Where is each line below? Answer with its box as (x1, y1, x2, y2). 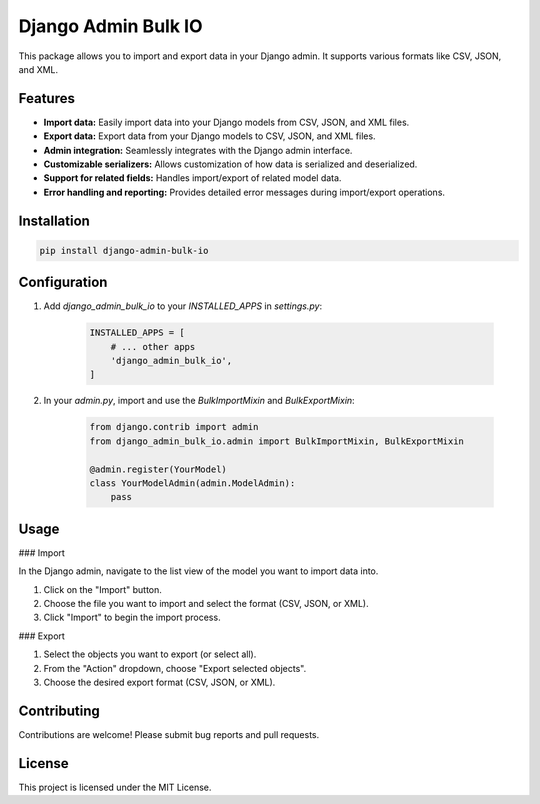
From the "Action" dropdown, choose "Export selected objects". (43, 662, 307, 674)
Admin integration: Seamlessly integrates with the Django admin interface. (43, 144, 353, 156)
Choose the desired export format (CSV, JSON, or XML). (43, 676, 276, 688)
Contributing (18, 702, 100, 719)
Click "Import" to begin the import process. (43, 611, 221, 624)
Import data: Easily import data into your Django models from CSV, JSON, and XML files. (43, 116, 410, 128)
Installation (18, 212, 90, 229)
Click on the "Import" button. (43, 583, 162, 595)
